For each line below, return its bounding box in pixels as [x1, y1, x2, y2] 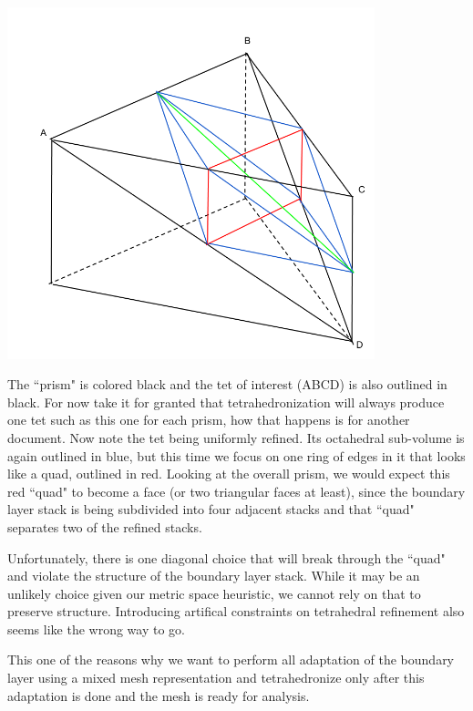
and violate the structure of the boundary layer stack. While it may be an [7, 566, 420, 585]
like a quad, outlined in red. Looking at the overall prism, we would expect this [7, 464, 450, 483]
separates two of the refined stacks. [7, 517, 202, 536]
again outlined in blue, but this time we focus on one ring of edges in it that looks [7, 446, 466, 465]
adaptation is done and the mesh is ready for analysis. [7, 685, 310, 705]
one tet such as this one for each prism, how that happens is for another [7, 410, 410, 429]
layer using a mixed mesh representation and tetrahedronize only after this [7, 668, 425, 687]
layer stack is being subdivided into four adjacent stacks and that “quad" [7, 500, 415, 519]
